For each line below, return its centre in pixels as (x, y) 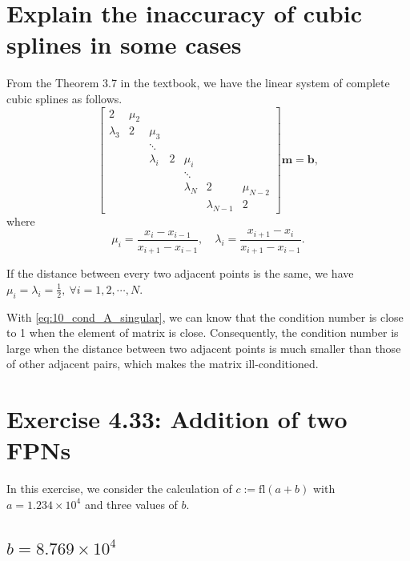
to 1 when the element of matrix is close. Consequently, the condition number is (203, 333)
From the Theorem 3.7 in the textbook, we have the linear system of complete (198, 83)
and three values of (131, 504)
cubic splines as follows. (64, 98)
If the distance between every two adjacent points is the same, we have (180, 273)
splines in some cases (124, 44)
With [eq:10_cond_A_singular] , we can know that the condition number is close (205, 317)
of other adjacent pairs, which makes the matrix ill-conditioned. (163, 364)
